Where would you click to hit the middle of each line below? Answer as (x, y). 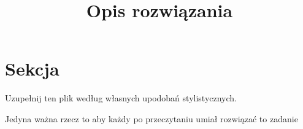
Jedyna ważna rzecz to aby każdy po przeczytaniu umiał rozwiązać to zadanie (151, 118)
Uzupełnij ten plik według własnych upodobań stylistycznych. (121, 98)
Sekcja (32, 68)
